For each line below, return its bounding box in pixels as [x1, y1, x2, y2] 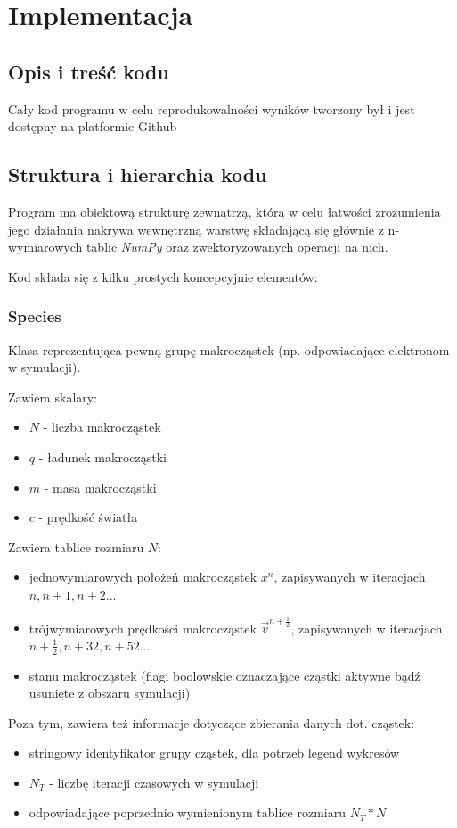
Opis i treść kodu [8, 57, 169, 85]
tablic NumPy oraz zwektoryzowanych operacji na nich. [86, 237, 388, 256]
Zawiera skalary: [8, 387, 98, 406]
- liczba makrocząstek [43, 418, 161, 436]
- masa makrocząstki [44, 477, 157, 496]
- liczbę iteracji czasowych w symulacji [49, 773, 259, 791]
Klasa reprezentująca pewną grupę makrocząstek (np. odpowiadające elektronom [8, 340, 450, 359]
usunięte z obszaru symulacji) [29, 683, 191, 702]
